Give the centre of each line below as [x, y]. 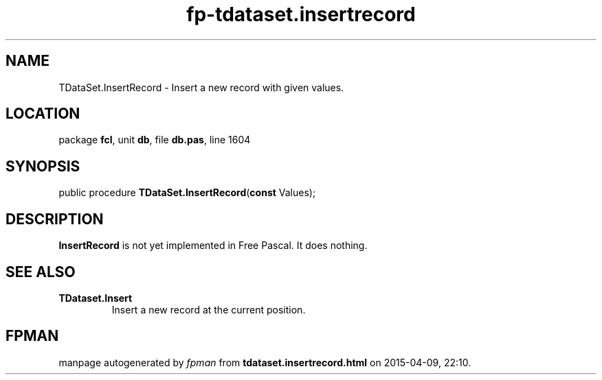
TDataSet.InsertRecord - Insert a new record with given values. [201, 87]
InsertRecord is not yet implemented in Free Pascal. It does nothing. [213, 246]
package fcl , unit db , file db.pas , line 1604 [155, 140]
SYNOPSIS [43, 166]
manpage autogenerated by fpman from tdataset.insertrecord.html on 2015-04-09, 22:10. [265, 362]
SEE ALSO [41, 272]
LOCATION [43, 114]
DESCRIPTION [55, 219]
